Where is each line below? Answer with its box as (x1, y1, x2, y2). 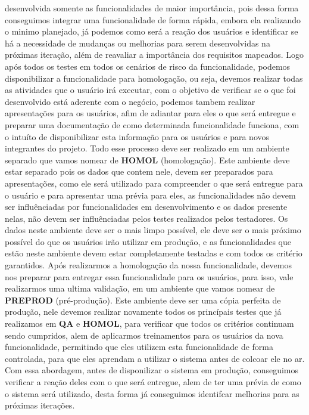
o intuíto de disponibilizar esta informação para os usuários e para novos (5, 130, 270, 143)
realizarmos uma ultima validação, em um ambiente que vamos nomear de (5, 282, 275, 295)
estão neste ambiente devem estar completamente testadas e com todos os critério (5, 247, 302, 259)
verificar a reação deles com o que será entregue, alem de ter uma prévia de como (5, 376, 301, 388)
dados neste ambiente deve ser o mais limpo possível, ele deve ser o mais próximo (5, 224, 301, 236)
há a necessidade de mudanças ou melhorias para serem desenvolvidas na (5, 36, 270, 49)
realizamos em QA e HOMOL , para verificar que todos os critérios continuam (5, 317, 294, 330)
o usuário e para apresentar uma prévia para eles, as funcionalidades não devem (5, 188, 296, 201)
